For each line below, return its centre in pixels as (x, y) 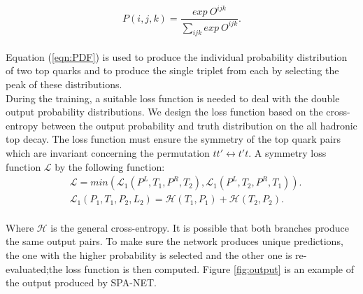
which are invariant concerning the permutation (108, 153)
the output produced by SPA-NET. (81, 282)
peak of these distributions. (64, 84)
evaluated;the (34, 268)
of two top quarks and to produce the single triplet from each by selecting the (172, 70)
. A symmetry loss (287, 153)
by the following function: (110, 166)
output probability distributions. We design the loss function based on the (164, 112)
